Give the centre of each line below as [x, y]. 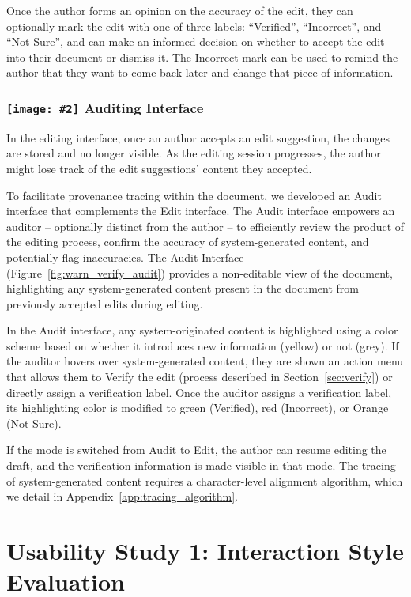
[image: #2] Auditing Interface [105, 107]
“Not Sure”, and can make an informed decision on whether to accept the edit [196, 42]
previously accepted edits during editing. [105, 303]
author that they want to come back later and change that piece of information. [200, 72]
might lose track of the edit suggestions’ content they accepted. [159, 168]
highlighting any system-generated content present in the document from [183, 288]
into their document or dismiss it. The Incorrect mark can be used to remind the [202, 57]
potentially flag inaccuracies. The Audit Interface [125, 257]
